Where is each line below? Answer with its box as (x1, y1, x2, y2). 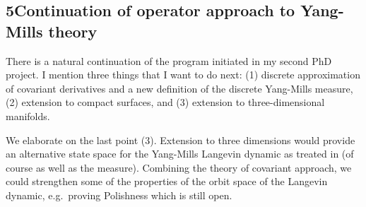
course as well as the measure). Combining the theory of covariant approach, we (6, 160, 352, 175)
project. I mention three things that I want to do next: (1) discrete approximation (6, 67, 360, 82)
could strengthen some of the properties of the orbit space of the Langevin (6, 174, 328, 189)
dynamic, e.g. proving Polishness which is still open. (6, 187, 232, 202)
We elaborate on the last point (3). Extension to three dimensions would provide (6, 132, 355, 147)
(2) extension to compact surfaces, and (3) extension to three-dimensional (6, 95, 325, 110)
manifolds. (6, 108, 50, 123)
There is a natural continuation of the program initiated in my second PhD (6, 53, 332, 68)
